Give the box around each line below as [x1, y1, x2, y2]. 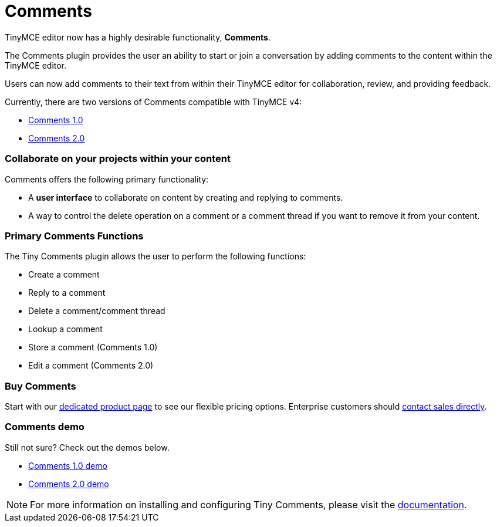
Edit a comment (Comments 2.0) [28, 360, 154, 371]
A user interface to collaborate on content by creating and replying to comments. [28, 192, 343, 202]
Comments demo [5, 421, 84, 433]
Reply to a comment [28, 288, 106, 298]
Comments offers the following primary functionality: [5, 174, 209, 184]
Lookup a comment [28, 324, 103, 335]
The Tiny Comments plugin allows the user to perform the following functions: [5, 251, 306, 262]
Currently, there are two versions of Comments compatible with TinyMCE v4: [5, 96, 302, 107]
